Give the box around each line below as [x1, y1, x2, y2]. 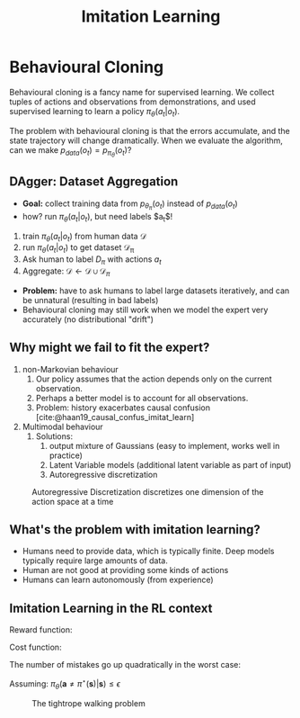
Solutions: [35, 430, 74, 442]
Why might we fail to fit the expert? [9, 340, 210, 355]
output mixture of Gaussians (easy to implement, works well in [49, 440, 280, 451]
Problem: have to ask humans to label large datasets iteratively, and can [22, 285, 290, 296]
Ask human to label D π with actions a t [22, 254, 162, 266]
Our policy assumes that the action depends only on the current [35, 373, 272, 384]
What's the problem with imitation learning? [9, 522, 260, 537]
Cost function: [9, 642, 62, 653]
